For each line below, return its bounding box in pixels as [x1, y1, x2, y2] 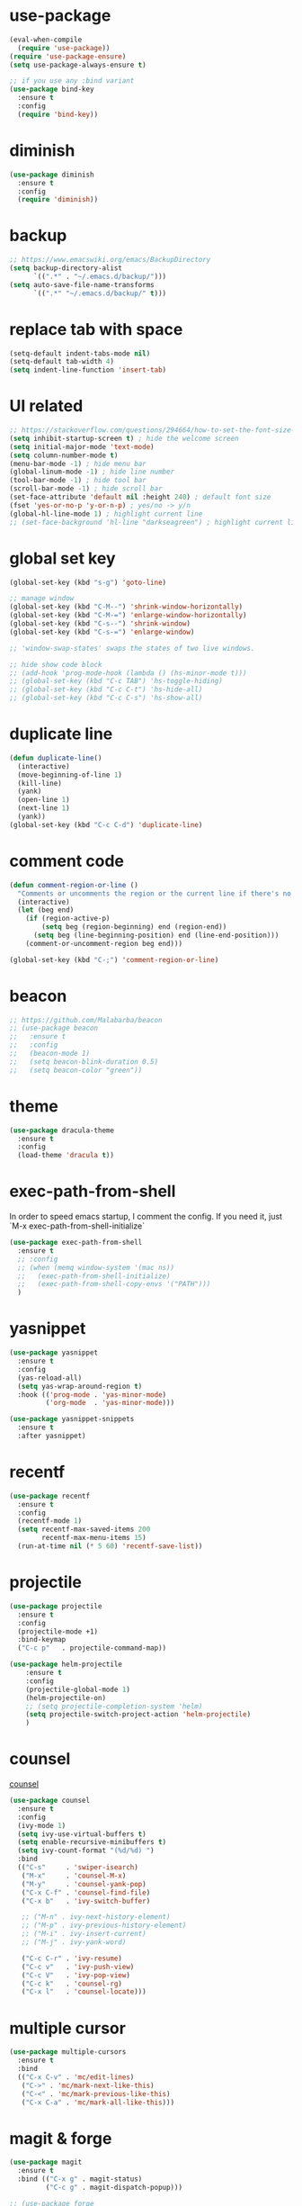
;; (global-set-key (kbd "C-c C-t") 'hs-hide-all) [9, 685, 203, 694]
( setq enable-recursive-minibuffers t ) [17, 1838, 167, 1847]
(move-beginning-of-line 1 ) [17, 770, 123, 779]
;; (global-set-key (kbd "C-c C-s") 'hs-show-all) [9, 694, 203, 703]
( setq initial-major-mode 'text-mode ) [9, 442, 155, 451]
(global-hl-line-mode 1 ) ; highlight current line [9, 509, 203, 518]
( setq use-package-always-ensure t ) [9, 60, 147, 69]
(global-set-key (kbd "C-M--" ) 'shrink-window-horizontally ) [9, 602, 244, 612]
